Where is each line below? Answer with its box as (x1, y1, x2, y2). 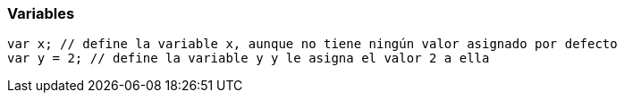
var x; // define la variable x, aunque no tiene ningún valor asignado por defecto (7, 37, 618, 52)
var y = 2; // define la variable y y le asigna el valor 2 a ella (7, 51, 490, 66)
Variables (7, 4, 75, 22)
